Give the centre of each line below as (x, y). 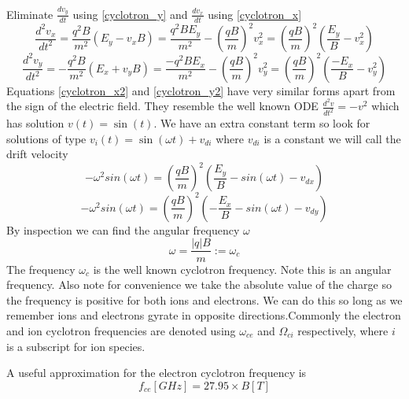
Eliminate (30, 14)
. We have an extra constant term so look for (262, 123)
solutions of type (46, 138)
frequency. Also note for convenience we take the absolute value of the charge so (199, 284)
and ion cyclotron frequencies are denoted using (121, 330)
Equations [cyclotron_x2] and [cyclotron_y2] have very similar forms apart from (201, 90)
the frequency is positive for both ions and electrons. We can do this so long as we (204, 299)
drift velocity (37, 154)
